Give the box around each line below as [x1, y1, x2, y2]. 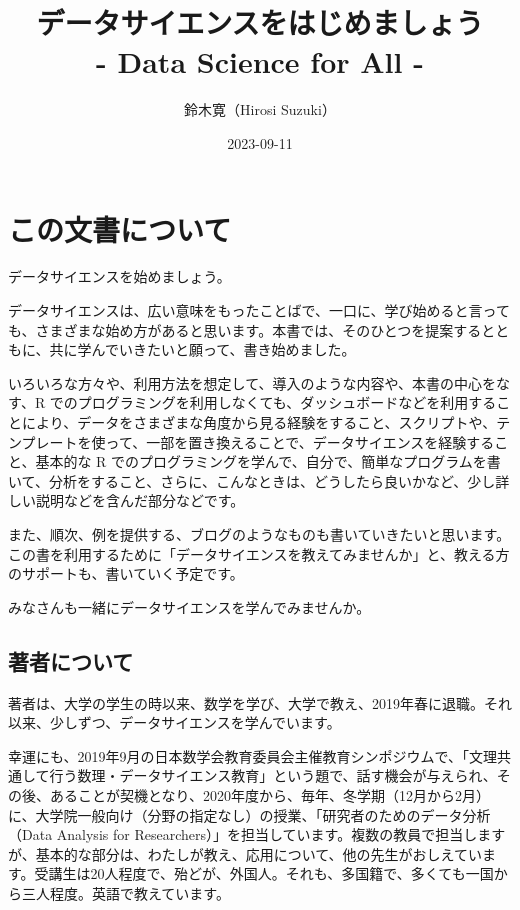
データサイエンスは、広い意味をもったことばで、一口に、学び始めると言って [8, 300, 510, 321]
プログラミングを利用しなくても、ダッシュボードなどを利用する [77, 392, 497, 413]
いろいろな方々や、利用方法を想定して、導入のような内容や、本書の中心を [8, 372, 497, 393]
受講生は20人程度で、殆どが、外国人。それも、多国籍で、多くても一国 [34, 863, 494, 884]
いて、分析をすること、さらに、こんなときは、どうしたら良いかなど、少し [8, 470, 496, 491]
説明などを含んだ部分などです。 [35, 490, 245, 511]
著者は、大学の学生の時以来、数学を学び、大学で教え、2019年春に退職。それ [8, 692, 512, 713]
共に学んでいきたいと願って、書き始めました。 [49, 339, 356, 360]
